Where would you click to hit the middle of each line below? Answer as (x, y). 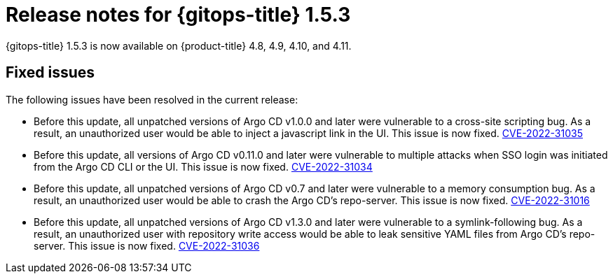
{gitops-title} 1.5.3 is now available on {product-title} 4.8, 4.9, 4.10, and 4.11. (179, 45)
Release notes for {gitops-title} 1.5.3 (178, 15)
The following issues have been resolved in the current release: (152, 99)
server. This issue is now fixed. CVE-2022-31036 (147, 245)
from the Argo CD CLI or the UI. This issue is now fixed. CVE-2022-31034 (203, 166)
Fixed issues (50, 73)
